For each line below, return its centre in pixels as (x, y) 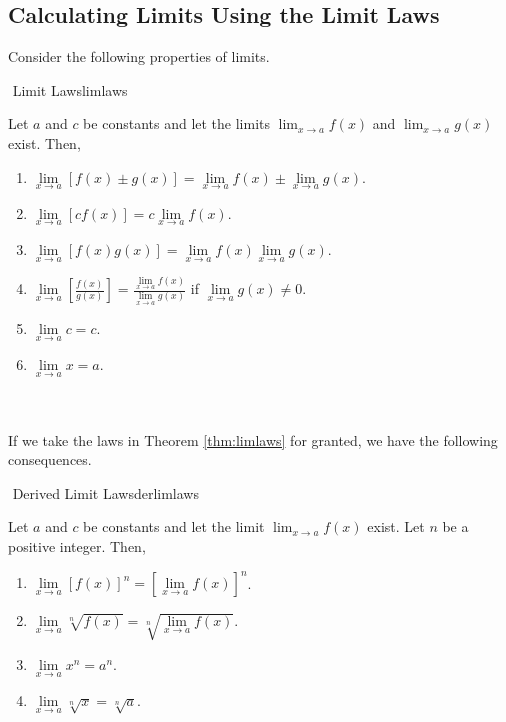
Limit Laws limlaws (70, 89)
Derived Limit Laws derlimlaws (105, 492)
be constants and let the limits (177, 123)
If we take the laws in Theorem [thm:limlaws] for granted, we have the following (253, 439)
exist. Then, (44, 142)
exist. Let (396, 526)
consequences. (50, 459)
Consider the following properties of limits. (139, 56)
